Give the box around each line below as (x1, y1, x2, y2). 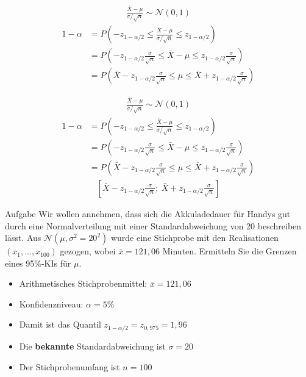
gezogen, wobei (60, 245, 116, 257)
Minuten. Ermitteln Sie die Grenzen (162, 245, 297, 257)
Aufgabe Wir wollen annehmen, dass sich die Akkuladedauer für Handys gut (5, 207, 291, 220)
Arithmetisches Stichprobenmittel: (19, 277, 148, 290)
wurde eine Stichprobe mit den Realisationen (110, 231, 279, 244)
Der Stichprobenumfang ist (19, 360, 120, 373)
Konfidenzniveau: (19, 297, 84, 310)
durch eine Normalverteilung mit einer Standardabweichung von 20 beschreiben (5, 219, 302, 232)
